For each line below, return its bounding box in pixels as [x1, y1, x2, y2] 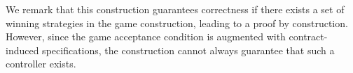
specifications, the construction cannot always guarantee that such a [42, 42, 335, 57]
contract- [289, 29, 328, 44]
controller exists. [6, 56, 76, 71]
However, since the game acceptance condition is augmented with [6, 29, 286, 44]
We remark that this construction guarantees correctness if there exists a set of [6, 2, 345, 16]
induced [6, 42, 39, 57]
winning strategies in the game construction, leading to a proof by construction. [6, 15, 348, 30]
